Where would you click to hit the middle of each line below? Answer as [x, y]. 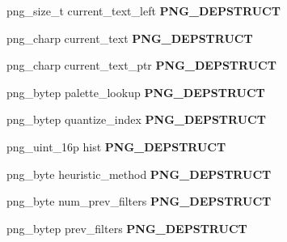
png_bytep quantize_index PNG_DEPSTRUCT [136, 119]
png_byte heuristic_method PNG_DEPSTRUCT [139, 174]
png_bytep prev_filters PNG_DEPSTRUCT [127, 228]
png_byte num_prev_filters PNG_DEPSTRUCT [139, 201]
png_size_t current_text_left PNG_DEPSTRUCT [143, 11]
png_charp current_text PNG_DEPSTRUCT [130, 38]
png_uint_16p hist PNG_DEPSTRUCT [116, 146]
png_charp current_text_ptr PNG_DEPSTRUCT [141, 65]
